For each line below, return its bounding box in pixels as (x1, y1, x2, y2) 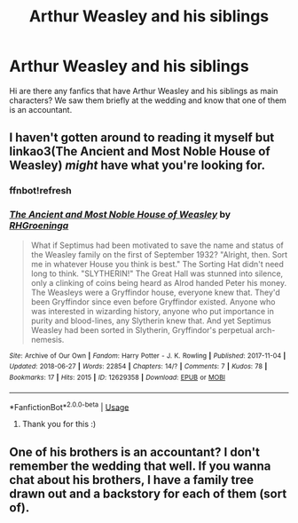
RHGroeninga (9, 219, 69, 232)
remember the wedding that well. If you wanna (9, 458, 271, 473)
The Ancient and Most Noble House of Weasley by (9, 209, 231, 221)
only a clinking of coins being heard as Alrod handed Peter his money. (30, 277, 287, 288)
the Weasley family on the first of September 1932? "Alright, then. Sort (30, 249, 288, 259)
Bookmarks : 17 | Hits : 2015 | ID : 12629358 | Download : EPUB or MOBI (9, 373, 226, 382)
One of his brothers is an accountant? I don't (9, 444, 260, 459)
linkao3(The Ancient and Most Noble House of (9, 144, 271, 159)
